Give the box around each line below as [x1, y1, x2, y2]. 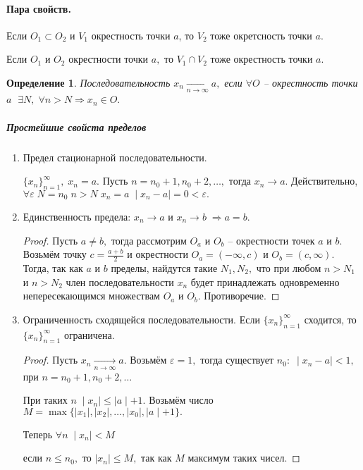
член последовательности [66, 274, 174, 289]
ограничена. [63, 327, 115, 342]
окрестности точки [68, 51, 149, 66]
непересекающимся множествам [23, 288, 160, 303]
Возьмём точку [23, 247, 87, 261]
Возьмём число [149, 392, 214, 407]
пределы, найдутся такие [111, 260, 218, 275]
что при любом [256, 260, 321, 275]
